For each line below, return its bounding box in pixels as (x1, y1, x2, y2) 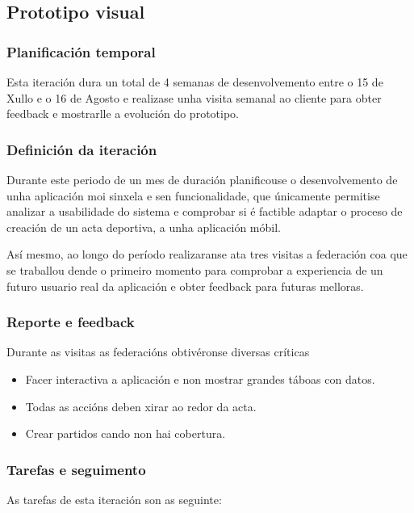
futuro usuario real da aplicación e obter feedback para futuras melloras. (6, 277, 364, 294)
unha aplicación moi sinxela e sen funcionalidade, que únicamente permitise (6, 187, 380, 204)
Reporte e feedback (6, 312, 135, 332)
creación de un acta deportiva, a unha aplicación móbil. (6, 218, 281, 235)
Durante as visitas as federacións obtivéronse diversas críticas (6, 343, 310, 360)
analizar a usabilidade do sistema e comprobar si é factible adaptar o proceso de (6, 203, 403, 220)
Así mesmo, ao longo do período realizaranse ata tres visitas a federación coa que (6, 246, 408, 263)
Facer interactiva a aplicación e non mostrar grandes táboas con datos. (25, 370, 375, 387)
